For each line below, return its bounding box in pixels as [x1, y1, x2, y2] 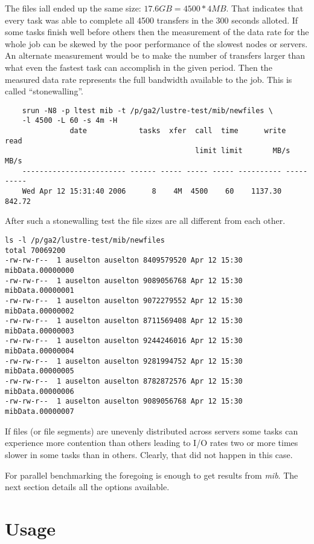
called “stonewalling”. [5, 85, 83, 97]
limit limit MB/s [195, 146, 290, 156]
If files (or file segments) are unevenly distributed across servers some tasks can [5, 424, 298, 437]
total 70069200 [5, 246, 66, 255]
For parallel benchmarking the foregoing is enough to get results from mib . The [5, 468, 298, 481]
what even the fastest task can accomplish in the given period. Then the [5, 61, 272, 73]
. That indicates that [226, 2, 304, 14]
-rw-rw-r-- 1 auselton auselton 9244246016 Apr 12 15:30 [5, 336, 243, 346]
